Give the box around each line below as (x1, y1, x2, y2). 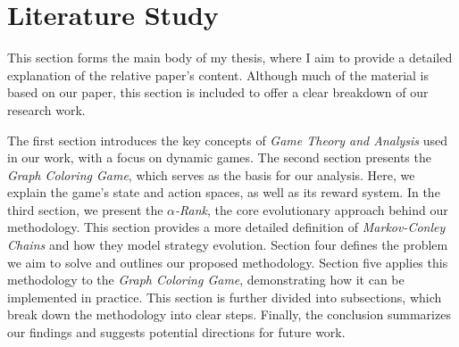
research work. (7, 100, 86, 119)
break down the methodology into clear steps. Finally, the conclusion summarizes (7, 305, 451, 324)
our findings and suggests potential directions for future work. (7, 323, 346, 342)
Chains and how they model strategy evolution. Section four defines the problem (7, 235, 448, 254)
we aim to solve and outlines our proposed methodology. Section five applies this (7, 252, 448, 271)
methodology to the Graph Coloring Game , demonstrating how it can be (7, 270, 405, 289)
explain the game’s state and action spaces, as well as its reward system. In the (7, 183, 440, 202)
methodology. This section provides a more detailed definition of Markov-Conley (7, 218, 446, 236)
